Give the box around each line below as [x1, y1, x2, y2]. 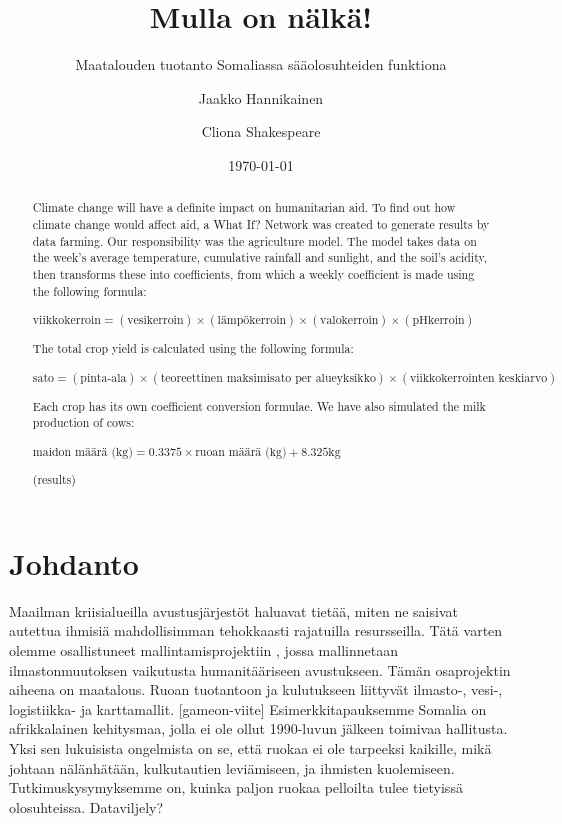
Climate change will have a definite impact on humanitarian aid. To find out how [32, 199, 456, 216]
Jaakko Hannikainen [198, 87, 324, 108]
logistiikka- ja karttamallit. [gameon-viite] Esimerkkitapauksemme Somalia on [9, 698, 487, 719]
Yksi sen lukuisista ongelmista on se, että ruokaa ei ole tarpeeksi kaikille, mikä [9, 738, 492, 759]
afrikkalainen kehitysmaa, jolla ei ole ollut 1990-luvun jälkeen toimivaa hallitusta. [9, 718, 508, 739]
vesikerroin [127, 314, 184, 327]
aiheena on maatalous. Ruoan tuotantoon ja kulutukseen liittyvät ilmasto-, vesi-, [9, 679, 503, 700]
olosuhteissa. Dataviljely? [9, 796, 164, 817]
